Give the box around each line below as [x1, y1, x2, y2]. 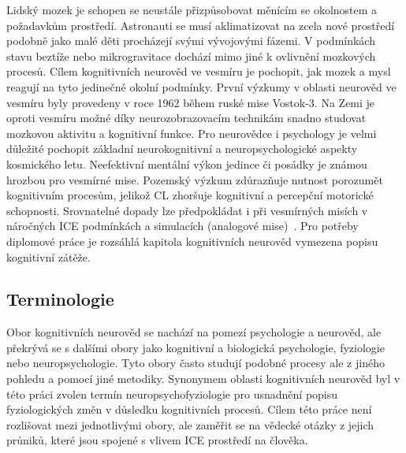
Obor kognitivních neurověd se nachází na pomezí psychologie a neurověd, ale [6, 324, 382, 340]
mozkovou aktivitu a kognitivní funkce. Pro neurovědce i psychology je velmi [6, 124, 377, 141]
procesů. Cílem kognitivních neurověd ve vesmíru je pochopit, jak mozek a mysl [6, 63, 391, 80]
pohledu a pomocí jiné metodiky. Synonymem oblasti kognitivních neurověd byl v [6, 370, 400, 387]
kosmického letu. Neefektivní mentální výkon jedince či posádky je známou [6, 155, 367, 172]
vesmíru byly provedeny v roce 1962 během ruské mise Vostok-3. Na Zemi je [6, 94, 375, 110]
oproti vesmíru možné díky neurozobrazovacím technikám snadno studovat [6, 110, 367, 126]
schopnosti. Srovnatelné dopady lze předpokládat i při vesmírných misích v [6, 202, 368, 218]
